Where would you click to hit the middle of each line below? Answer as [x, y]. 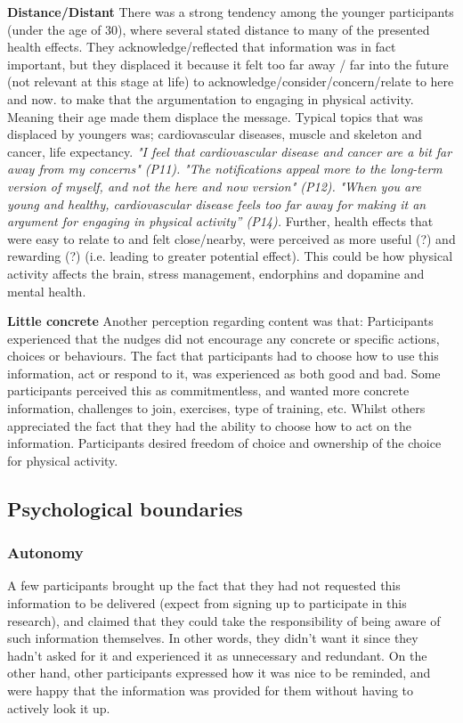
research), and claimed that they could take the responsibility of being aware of [224, 620]
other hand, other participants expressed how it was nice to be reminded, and [219, 673]
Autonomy [45, 552]
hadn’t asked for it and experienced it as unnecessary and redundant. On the [217, 655]
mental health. [47, 291]
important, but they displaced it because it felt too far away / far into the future [228, 64]
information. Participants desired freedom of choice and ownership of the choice [224, 443]
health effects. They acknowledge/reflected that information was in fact [202, 47]
